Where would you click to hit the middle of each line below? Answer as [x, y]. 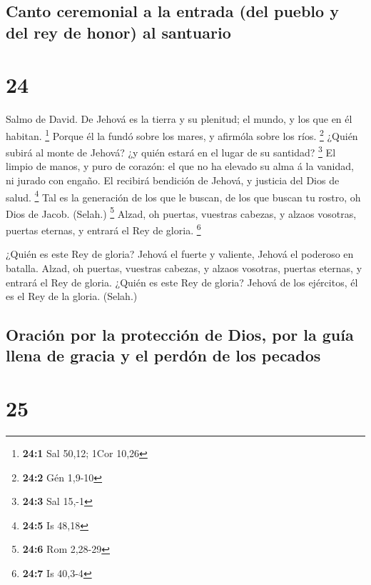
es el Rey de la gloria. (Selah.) [72, 296]
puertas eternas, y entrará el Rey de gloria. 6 [103, 229]
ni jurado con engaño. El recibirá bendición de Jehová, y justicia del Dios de [173, 180]
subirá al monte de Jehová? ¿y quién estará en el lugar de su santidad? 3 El [171, 151]
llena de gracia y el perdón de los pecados [163, 355]
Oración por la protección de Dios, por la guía [180, 335]
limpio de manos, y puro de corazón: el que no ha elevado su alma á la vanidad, [180, 166]
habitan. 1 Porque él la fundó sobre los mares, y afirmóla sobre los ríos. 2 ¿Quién [182, 134]
